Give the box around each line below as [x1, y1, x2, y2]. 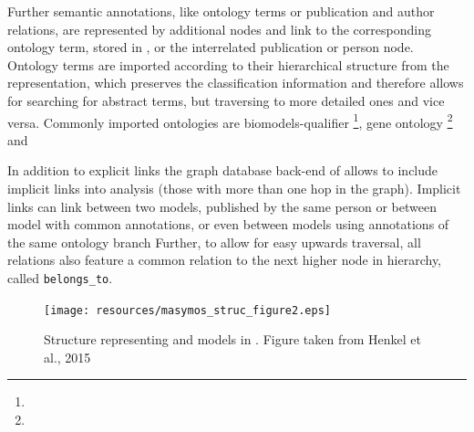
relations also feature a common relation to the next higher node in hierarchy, [7, 250, 442, 269]
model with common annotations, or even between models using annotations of [7, 215, 449, 234]
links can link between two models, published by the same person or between [7, 196, 437, 216]
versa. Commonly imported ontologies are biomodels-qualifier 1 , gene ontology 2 [7, 110, 453, 132]
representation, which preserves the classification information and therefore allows [7, 73, 464, 92]
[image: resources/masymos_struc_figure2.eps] [44, 303, 331, 317]
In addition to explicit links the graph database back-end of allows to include [7, 161, 438, 180]
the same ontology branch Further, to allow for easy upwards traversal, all [7, 232, 421, 251]
